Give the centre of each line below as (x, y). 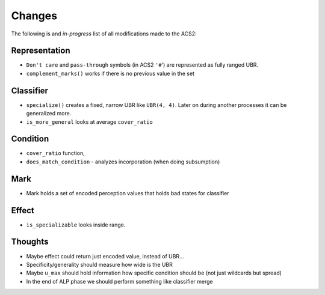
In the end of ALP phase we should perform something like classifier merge (119, 281)
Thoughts (30, 242)
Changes (34, 16)
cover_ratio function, (56, 153)
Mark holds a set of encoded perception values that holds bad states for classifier (128, 193)
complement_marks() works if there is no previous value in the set (110, 73)
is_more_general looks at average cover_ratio (89, 122)
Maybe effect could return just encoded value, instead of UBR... (105, 256)
